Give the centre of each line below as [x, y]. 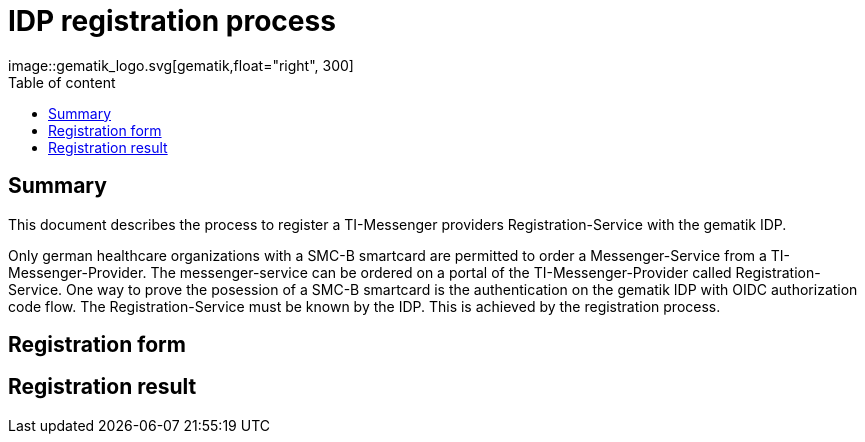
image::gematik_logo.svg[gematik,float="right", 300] [181, 65]
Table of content [62, 82]
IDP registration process [172, 21]
